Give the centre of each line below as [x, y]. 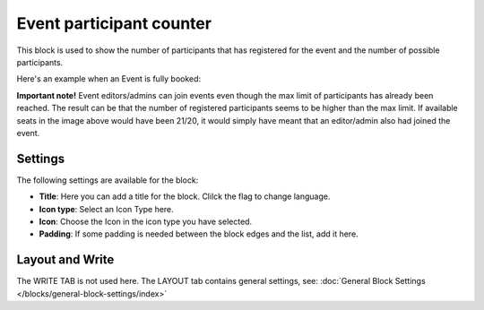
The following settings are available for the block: [108, 180]
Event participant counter [114, 23]
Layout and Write [65, 260]
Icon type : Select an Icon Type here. [106, 209]
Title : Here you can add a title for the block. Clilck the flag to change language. [185, 196]
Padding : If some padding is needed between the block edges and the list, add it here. [199, 234]
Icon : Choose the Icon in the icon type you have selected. [146, 221]
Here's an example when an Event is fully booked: [109, 79]
